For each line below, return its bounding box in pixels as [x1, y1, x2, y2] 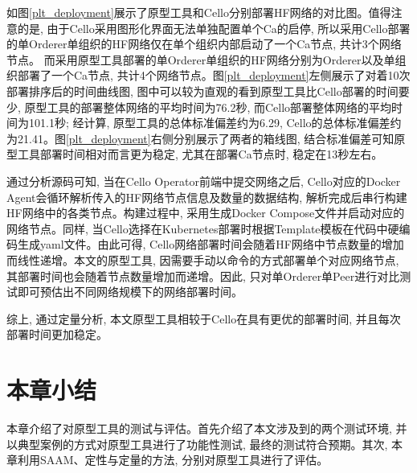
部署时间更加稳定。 [6, 326, 108, 343]
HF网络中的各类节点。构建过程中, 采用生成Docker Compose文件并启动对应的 [6, 204, 405, 221]
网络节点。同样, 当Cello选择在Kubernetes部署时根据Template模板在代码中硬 [6, 220, 399, 236]
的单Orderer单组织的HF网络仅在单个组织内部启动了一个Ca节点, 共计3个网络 [6, 35, 402, 52]
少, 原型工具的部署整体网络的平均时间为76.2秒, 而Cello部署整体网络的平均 [6, 98, 392, 115]
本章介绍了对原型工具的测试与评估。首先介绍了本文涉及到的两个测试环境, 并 [6, 420, 407, 436]
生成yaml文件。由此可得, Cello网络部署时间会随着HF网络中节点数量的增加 [17, 236, 404, 253]
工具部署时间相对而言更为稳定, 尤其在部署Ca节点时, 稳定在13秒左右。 [17, 146, 383, 162]
